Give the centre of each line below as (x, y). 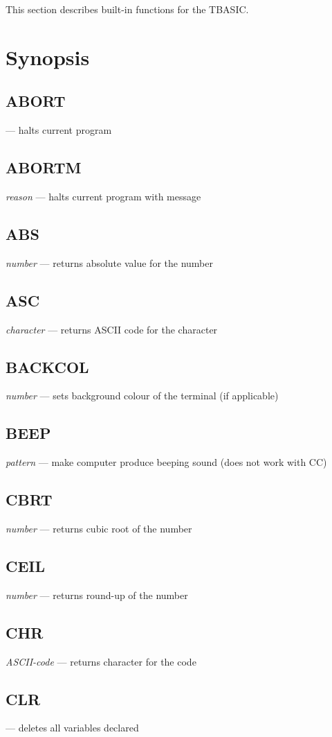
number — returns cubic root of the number (99, 528)
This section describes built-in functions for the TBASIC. (127, 9)
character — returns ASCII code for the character (112, 329)
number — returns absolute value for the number (109, 262)
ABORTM (44, 167)
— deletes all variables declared (72, 728)
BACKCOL (47, 366)
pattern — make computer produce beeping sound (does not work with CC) (166, 462)
